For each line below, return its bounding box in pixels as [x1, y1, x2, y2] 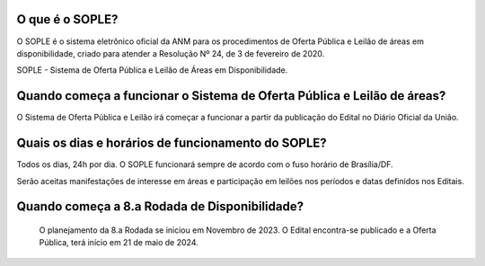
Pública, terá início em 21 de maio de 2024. [39, 237, 199, 248]
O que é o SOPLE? [16, 12, 119, 27]
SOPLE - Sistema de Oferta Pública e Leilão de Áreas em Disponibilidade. [16, 65, 288, 75]
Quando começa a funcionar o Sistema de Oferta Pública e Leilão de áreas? [16, 88, 446, 103]
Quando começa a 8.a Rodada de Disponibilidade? [16, 199, 304, 215]
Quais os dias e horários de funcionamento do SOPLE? [16, 136, 327, 151]
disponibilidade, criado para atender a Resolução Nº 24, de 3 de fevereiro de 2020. [16, 48, 325, 58]
